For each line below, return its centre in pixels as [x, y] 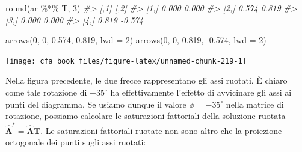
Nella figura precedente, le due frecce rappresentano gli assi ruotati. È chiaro [146, 80]
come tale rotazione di [46, 92]
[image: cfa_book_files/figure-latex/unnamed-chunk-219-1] [126, 61]
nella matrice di [255, 104]
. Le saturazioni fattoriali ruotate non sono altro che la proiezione [161, 130]
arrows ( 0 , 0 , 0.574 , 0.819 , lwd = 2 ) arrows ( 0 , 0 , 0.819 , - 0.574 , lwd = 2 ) [136, 40]
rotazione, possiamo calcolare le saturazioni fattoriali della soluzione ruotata [146, 116]
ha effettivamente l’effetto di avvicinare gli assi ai [201, 92]
